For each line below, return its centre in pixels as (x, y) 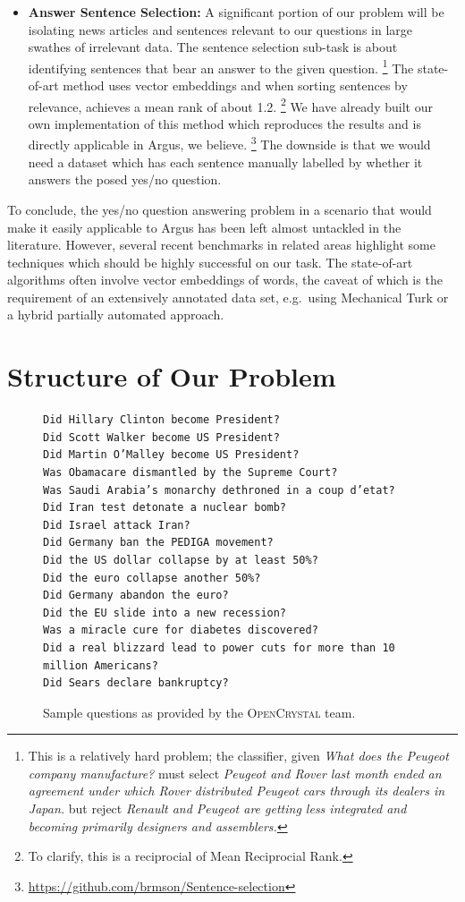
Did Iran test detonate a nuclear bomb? (165, 508)
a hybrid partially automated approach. (116, 315)
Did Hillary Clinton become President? (161, 420)
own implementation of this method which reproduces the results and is (224, 123)
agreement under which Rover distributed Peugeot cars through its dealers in (237, 791)
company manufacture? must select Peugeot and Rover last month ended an (235, 773)
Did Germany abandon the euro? (136, 596)
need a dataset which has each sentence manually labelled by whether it (225, 162)
